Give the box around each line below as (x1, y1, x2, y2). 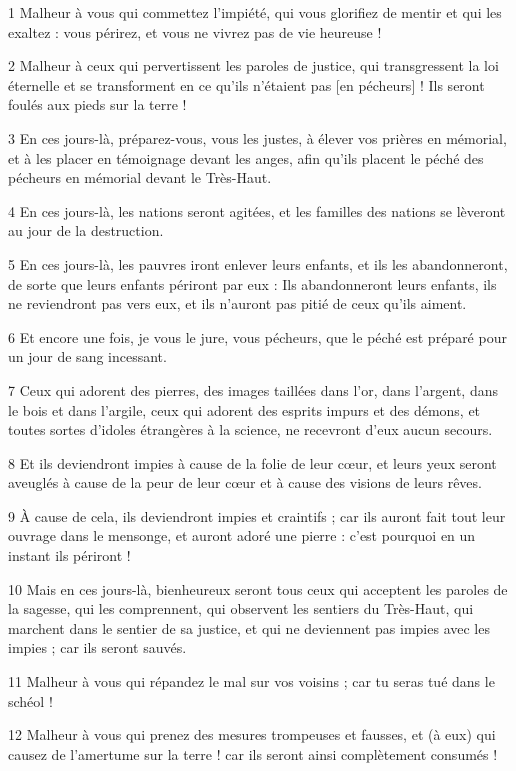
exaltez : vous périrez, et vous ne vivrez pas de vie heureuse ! (8, 21, 382, 42)
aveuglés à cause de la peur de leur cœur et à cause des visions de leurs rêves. (8, 472, 482, 493)
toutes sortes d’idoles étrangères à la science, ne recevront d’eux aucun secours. (8, 419, 493, 440)
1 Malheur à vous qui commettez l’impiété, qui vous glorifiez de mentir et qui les (8, 2, 502, 22)
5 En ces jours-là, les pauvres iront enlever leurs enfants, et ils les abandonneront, (8, 253, 508, 274)
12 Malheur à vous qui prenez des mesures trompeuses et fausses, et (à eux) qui (8, 724, 496, 745)
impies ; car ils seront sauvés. (8, 637, 187, 658)
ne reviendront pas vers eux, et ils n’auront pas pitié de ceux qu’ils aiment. (8, 293, 467, 314)
